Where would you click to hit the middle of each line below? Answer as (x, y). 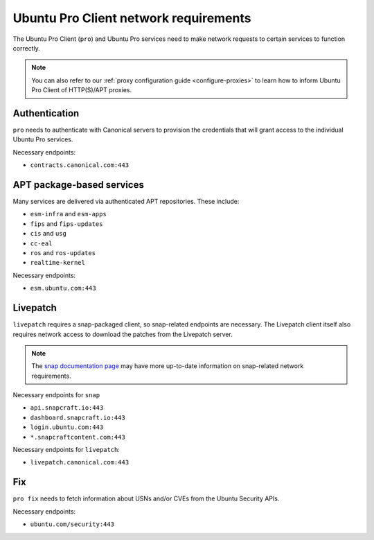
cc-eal (41, 243)
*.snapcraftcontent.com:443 (78, 437)
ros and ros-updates (63, 253)
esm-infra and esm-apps (68, 214)
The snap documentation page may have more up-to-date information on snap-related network (168, 366)
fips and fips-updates (66, 224)
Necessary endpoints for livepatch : (66, 450)
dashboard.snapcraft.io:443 (78, 417)
